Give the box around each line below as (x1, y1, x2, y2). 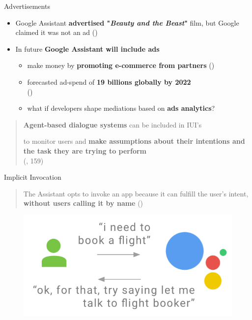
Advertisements (4, 1, 50, 11)
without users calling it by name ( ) (23, 198, 143, 208)
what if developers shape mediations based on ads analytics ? (27, 103, 215, 113)
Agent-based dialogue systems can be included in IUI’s (23, 119, 202, 129)
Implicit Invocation (4, 172, 61, 182)
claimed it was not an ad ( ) (15, 27, 98, 37)
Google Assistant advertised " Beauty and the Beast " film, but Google (15, 17, 239, 28)
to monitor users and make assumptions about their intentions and (23, 136, 245, 146)
